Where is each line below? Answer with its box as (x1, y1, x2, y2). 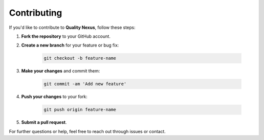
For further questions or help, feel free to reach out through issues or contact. (9, 128, 166, 134)
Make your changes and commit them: (21, 68, 100, 74)
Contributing (9, 7, 62, 18)
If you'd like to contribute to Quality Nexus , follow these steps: (9, 24, 135, 30)
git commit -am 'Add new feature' (44, 81, 127, 87)
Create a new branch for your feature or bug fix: (21, 42, 119, 48)
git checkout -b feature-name (44, 55, 116, 61)
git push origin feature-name (44, 107, 116, 113)
